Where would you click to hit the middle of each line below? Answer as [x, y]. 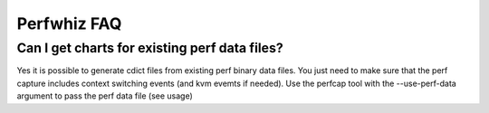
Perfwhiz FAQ [69, 24]
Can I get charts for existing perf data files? [150, 48]
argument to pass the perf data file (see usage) [105, 96]
